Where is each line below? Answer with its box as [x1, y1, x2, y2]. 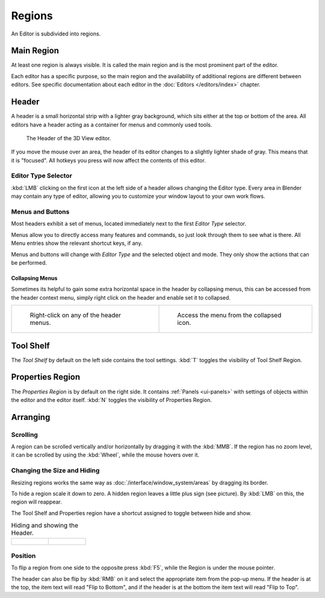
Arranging [11, 412, 51, 422]
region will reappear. [11, 498, 63, 505]
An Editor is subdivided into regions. [11, 30, 101, 37]
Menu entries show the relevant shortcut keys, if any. [11, 239, 143, 247]
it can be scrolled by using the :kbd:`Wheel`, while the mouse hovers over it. [11, 451, 200, 458]
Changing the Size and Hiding [11, 466, 100, 475]
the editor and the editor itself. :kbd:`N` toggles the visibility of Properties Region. [11, 396, 212, 403]
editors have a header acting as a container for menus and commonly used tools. [11, 121, 212, 128]
